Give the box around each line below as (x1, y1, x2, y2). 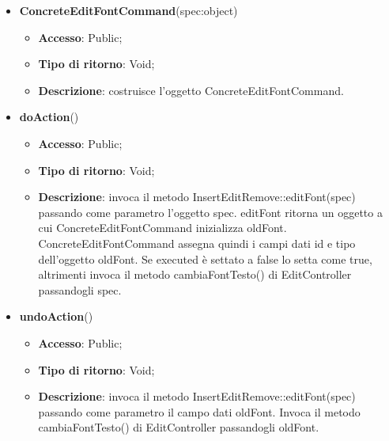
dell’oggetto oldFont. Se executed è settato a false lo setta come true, (38, 250, 372, 267)
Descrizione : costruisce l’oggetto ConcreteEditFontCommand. (38, 82, 344, 98)
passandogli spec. (38, 281, 122, 298)
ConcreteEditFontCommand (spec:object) (19, 2, 238, 18)
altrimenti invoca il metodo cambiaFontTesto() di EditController (38, 266, 352, 283)
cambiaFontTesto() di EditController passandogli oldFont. (38, 419, 319, 435)
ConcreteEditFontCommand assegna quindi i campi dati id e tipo (38, 234, 356, 251)
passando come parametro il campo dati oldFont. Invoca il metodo (38, 403, 361, 420)
